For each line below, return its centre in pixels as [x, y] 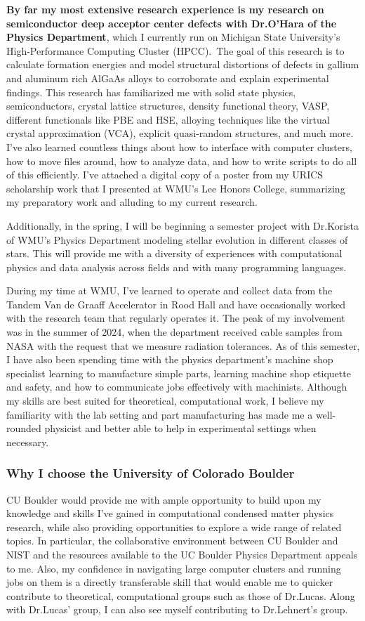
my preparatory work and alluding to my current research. [132, 202]
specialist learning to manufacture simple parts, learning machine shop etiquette [179, 373]
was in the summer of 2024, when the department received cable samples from [174, 332]
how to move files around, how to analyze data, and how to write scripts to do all [182, 161]
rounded [24, 428]
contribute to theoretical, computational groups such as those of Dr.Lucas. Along [181, 595]
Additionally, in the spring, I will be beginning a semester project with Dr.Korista [183, 225]
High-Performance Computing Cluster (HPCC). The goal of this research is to [175, 50]
